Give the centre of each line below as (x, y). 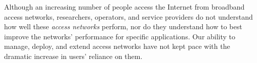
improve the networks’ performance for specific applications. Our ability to (120, 36)
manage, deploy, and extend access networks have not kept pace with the (117, 46)
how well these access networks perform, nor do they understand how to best (123, 26)
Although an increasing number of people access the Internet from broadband (124, 7)
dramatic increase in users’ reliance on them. (73, 56)
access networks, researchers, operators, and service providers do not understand (128, 16)
